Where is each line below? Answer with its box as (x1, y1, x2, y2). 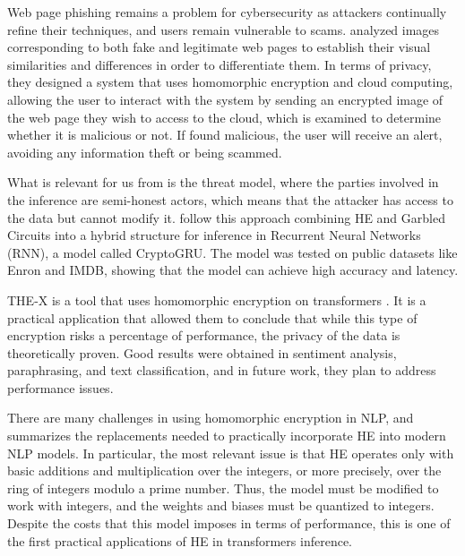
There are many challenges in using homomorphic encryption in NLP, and (7, 408, 414, 427)
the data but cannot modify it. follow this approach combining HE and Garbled (7, 208, 445, 227)
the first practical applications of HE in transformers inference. (7, 531, 352, 550)
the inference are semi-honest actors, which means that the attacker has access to (7, 190, 453, 209)
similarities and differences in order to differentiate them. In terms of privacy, (7, 55, 432, 73)
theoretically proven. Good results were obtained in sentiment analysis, (7, 343, 397, 362)
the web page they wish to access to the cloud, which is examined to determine (7, 107, 442, 126)
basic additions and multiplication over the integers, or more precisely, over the (7, 461, 442, 480)
